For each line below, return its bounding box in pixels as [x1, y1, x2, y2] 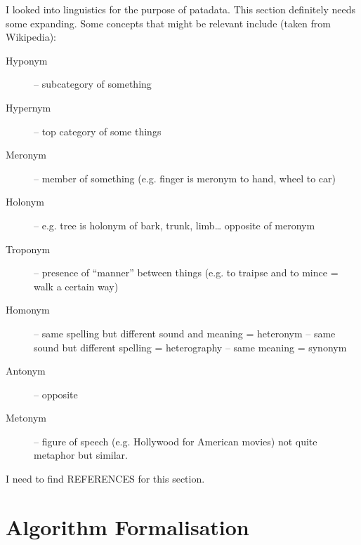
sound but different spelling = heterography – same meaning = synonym [34, 339, 347, 354]
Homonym [6, 302, 50, 317]
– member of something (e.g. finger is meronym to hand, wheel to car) [34, 170, 336, 185]
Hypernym [6, 100, 51, 114]
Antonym [6, 363, 46, 378]
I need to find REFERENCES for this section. [6, 471, 205, 486]
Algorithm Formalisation [6, 512, 249, 541]
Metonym [6, 410, 46, 425]
